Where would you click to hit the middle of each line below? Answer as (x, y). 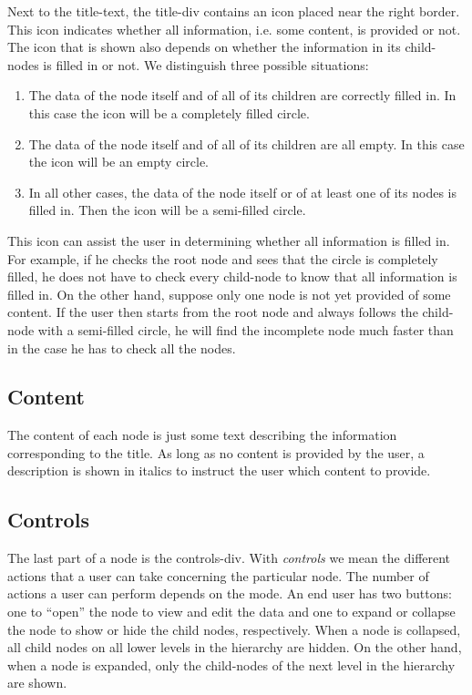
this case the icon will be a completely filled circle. (169, 112)
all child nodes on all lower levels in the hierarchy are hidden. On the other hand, (235, 647)
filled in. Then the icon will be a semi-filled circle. (167, 210)
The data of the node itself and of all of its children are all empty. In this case (246, 143)
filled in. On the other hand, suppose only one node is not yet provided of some (229, 294)
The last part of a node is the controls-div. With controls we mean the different (229, 558)
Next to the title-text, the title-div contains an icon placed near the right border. (234, 11)
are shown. (37, 683)
